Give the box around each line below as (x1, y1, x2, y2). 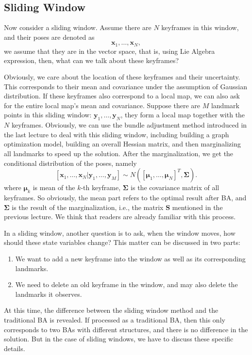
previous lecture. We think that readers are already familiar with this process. (4, 211, 236, 222)
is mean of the (33, 182, 75, 193)
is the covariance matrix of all (131, 182, 219, 193)
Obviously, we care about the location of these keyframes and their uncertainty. (4, 72, 240, 82)
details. (4, 343, 25, 353)
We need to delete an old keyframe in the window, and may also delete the (15, 279, 238, 290)
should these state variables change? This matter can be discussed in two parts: (4, 237, 240, 247)
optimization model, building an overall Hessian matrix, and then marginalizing (4, 139, 241, 149)
